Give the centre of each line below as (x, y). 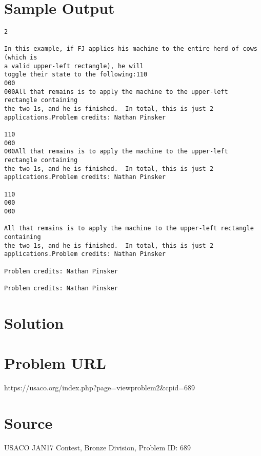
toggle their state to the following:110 (76, 75)
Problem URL (55, 363)
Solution (34, 322)
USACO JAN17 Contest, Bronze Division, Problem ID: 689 (98, 447)
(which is (21, 58)
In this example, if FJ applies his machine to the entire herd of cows (131, 49)
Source (28, 422)
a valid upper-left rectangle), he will (74, 66)
